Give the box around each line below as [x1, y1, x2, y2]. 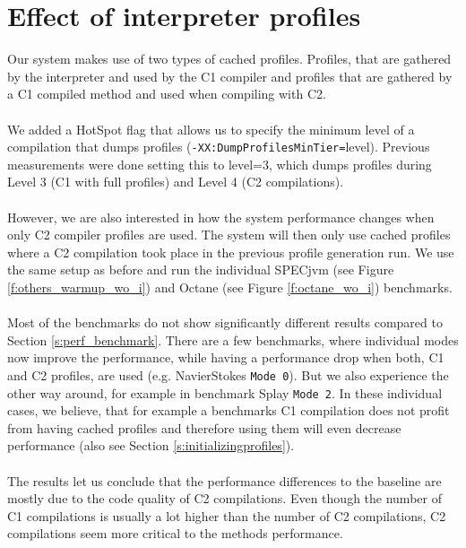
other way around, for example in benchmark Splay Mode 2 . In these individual [7, 383, 443, 402]
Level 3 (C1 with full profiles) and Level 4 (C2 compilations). [7, 172, 344, 191]
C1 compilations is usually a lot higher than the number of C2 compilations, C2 [7, 506, 446, 525]
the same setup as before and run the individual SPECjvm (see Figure [7, 260, 394, 279]
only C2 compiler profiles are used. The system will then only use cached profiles [7, 225, 451, 244]
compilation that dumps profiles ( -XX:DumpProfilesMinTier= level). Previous [7, 137, 430, 156]
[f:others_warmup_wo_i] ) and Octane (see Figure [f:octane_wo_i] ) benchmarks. [7, 277, 453, 296]
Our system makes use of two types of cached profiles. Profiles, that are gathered [7, 49, 452, 68]
